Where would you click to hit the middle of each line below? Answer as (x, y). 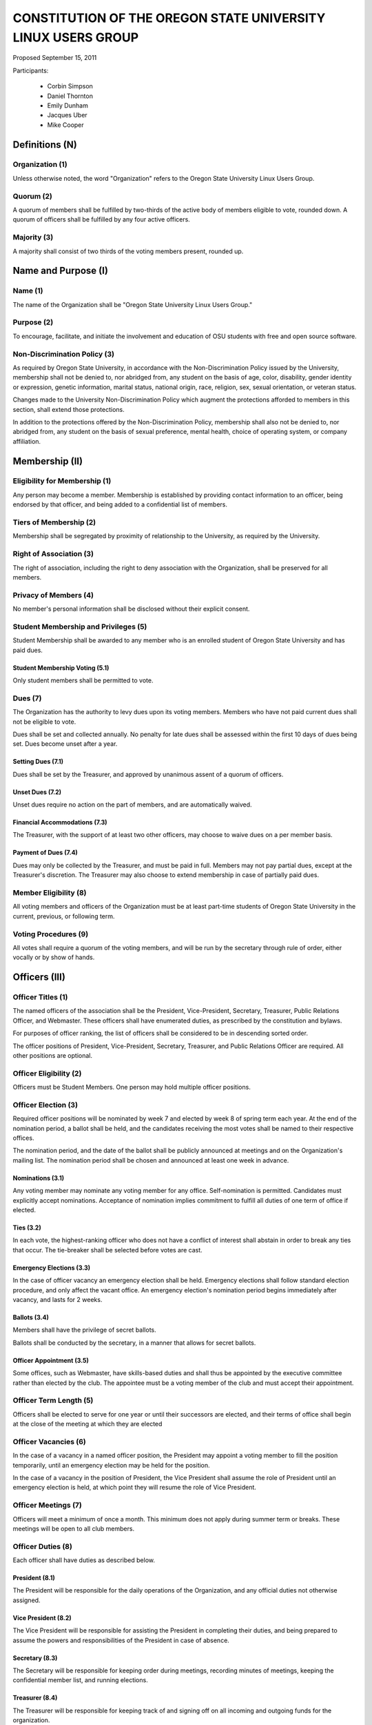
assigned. (27, 1600)
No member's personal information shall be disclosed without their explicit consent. (131, 609)
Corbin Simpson (70, 86)
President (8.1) (34, 1578)
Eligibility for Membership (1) (62, 481)
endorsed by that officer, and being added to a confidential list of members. (120, 504)
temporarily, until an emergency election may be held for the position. (111, 1465)
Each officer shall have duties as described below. (84, 1560)
